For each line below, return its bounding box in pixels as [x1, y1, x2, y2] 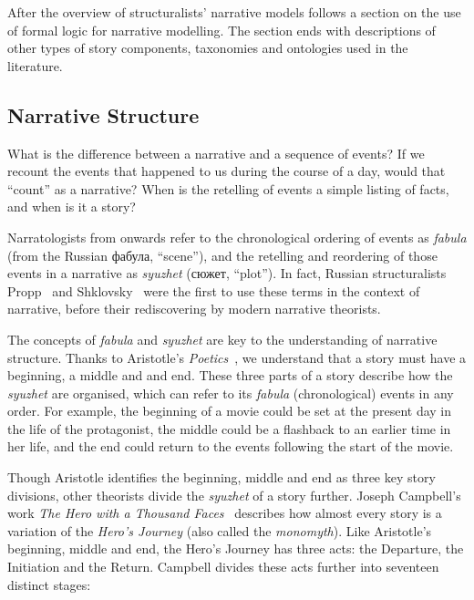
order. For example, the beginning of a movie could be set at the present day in [7, 401, 452, 420]
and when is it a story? [7, 197, 136, 216]
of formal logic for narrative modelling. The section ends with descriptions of [7, 20, 436, 39]
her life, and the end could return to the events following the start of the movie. [7, 437, 454, 456]
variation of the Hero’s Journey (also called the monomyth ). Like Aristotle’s [7, 521, 432, 540]
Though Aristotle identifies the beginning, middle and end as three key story [7, 468, 436, 487]
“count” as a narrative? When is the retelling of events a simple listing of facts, [7, 179, 449, 198]
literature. [7, 56, 63, 75]
